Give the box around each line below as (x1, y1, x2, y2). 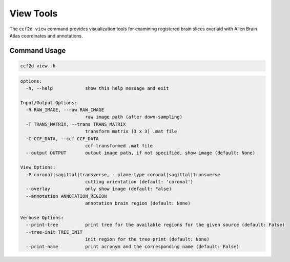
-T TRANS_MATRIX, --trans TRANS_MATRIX (26, 121, 126, 127)
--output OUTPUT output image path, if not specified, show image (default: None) (26, 150, 256, 156)
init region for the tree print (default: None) (85, 236, 210, 242)
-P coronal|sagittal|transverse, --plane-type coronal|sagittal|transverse (26, 172, 220, 177)
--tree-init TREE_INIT (26, 229, 83, 235)
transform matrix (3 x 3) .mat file (85, 128, 177, 135)
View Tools (9, 8, 58, 19)
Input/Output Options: (20, 100, 77, 105)
